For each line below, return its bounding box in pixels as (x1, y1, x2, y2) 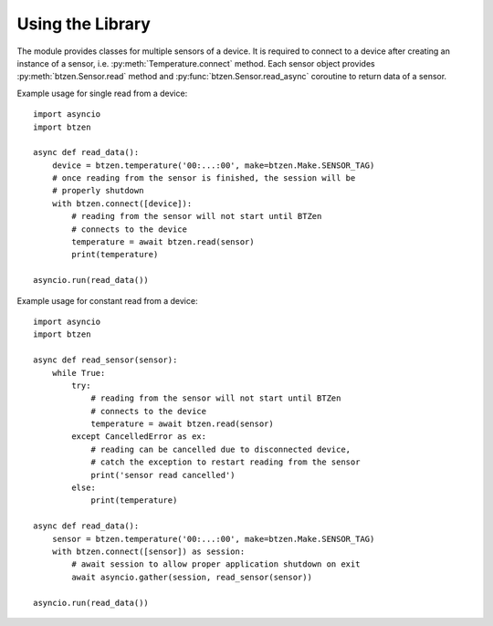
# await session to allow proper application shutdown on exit (71, 559, 361, 569)
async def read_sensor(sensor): (33, 355, 178, 365)
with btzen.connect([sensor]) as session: (51, 547, 246, 557)
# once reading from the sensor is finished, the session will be (51, 173, 356, 183)
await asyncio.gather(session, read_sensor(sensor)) (71, 571, 312, 582)
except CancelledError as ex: (71, 432, 207, 442)
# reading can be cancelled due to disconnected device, (90, 443, 351, 454)
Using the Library (16, 14, 151, 34)
